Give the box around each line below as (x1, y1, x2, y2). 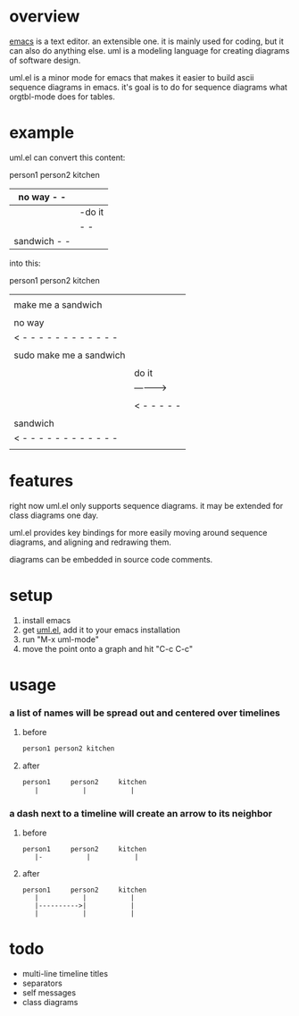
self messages (21, 987, 77, 998)
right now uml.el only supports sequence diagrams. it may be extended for (9, 500, 284, 511)
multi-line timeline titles (21, 969, 109, 979)
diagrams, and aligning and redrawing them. (9, 537, 172, 547)
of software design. (9, 55, 81, 65)
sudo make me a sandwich (13, 349, 126, 361)
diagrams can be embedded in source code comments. (9, 554, 213, 564)
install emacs (21, 614, 71, 625)
